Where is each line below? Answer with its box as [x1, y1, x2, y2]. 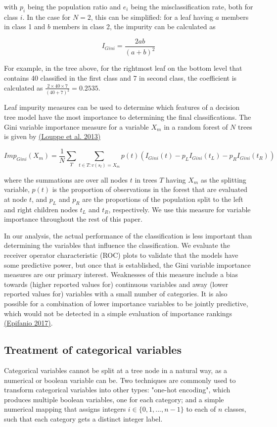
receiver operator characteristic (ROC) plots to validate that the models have [4, 249, 238, 260]
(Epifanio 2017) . [4, 318, 53, 328]
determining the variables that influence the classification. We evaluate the [4, 240, 230, 250]
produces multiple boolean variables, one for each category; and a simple [4, 394, 224, 404]
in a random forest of [164, 121, 228, 132]
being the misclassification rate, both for [131, 1, 253, 11]
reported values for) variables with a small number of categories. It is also [4, 288, 228, 299]
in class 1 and [4, 21, 46, 32]
